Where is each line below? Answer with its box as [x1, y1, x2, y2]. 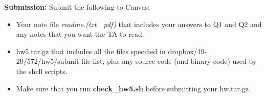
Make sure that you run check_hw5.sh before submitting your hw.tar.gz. [16, 83, 251, 93]
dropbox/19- [168, 45, 207, 56]
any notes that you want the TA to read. [16, 29, 144, 39]
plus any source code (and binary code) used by [106, 56, 257, 66]
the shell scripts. [16, 65, 68, 76]
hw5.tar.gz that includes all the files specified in [16, 45, 166, 56]
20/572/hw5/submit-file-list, [16, 56, 105, 66]
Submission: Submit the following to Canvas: [4, 2, 150, 12]
